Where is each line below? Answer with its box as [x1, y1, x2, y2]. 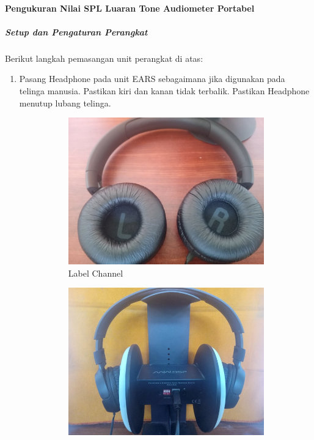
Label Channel [68, 266, 123, 279]
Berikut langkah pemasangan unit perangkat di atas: [5, 51, 203, 64]
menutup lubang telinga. [19, 96, 111, 109]
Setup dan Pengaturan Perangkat [5, 25, 148, 38]
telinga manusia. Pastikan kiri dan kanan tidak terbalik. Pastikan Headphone [19, 84, 310, 97]
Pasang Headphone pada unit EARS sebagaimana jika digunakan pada [19, 72, 285, 85]
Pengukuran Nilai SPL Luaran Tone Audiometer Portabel [5, 1, 255, 14]
